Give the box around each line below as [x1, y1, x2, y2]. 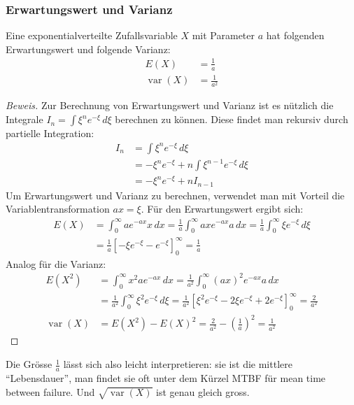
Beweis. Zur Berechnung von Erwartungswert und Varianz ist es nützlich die [6, 98, 334, 113]
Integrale [6, 112, 43, 127]
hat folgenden [266, 28, 325, 43]
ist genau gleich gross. [156, 384, 250, 399]
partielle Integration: [6, 126, 94, 141]
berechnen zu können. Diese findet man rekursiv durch [115, 112, 348, 127]
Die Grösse [6, 357, 52, 371]
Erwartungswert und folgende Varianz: [6, 41, 171, 56]
